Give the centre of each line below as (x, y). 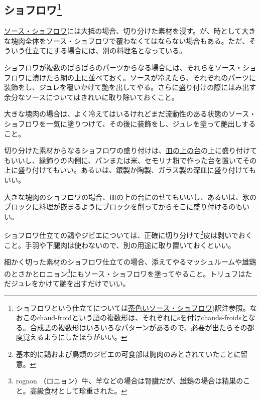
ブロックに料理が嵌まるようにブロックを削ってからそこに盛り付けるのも (123, 207)
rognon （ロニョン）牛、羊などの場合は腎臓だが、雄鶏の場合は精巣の (129, 381)
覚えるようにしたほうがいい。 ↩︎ (75, 337)
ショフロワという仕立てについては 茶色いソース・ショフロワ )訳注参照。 (133, 307)
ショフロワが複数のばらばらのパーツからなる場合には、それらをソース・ (123, 67)
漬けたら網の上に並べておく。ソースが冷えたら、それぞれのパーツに (144, 77)
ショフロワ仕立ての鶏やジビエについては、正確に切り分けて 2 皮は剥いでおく (128, 234)
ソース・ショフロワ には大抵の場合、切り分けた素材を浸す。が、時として (123, 31)
